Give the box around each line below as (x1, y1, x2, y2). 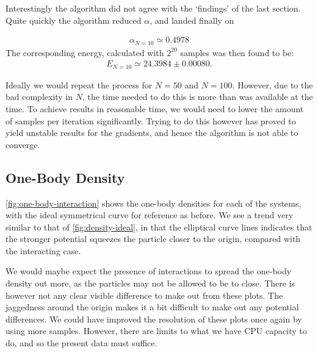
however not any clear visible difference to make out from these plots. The (5, 288, 283, 301)
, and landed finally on (150, 13, 234, 26)
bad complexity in (5, 90, 73, 103)
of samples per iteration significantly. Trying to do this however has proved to (5, 114, 296, 127)
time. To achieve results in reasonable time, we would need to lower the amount (5, 102, 304, 115)
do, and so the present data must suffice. (5, 337, 157, 349)
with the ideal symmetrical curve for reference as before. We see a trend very (5, 209, 294, 221)
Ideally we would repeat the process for (5, 78, 153, 91)
